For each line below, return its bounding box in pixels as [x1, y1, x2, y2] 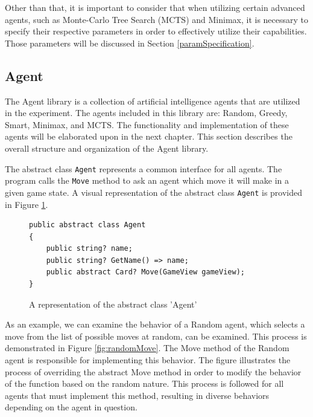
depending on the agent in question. [5, 401, 138, 413]
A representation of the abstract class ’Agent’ [29, 297, 197, 310]
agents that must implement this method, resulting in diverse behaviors [5, 389, 270, 401]
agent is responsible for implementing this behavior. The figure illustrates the [5, 354, 291, 366]
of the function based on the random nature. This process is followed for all [5, 377, 284, 390]
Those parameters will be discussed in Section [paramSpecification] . [5, 36, 255, 49]
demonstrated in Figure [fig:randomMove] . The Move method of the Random [5, 341, 289, 354]
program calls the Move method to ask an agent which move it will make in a [5, 174, 289, 187]
